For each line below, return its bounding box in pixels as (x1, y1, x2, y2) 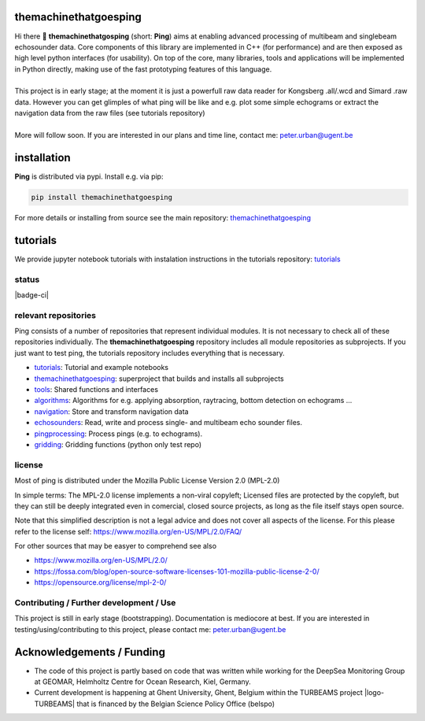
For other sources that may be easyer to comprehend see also (14, 542, 216, 551)
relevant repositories (14, 309, 96, 320)
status (14, 274, 40, 285)
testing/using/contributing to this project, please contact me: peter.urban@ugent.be (14, 624, 286, 634)
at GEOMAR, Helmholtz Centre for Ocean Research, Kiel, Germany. (34, 677, 251, 686)
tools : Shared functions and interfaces (34, 385, 159, 394)
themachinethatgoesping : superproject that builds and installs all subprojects (34, 374, 284, 383)
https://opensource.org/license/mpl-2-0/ (34, 578, 167, 587)
